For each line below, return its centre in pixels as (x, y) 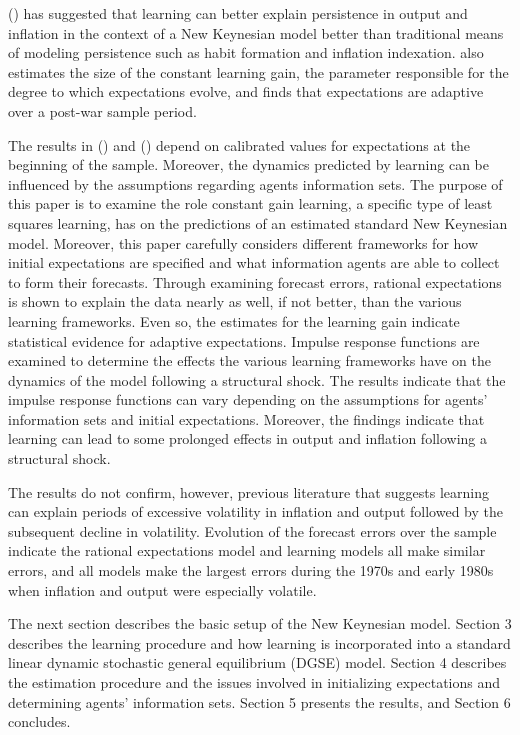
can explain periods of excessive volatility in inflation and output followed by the (255, 511)
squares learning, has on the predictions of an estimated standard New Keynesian (258, 222)
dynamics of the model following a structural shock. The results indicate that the (257, 379)
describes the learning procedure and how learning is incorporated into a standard (259, 642)
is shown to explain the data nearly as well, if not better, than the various (235, 301)
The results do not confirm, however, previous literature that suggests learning (249, 491)
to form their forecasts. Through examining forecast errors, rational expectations (255, 281)
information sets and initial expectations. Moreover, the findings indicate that (246, 418)
